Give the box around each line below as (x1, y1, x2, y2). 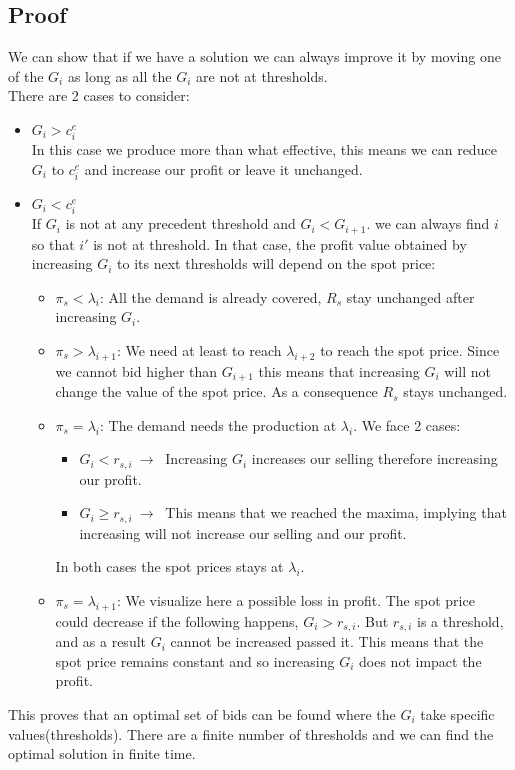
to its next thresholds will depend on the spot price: (117, 253, 436, 274)
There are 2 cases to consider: (8, 85, 190, 106)
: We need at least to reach (116, 339, 282, 360)
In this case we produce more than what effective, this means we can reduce (31, 139, 497, 160)
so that (31, 233, 75, 254)
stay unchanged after (346, 286, 475, 307)
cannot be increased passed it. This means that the (170, 631, 484, 652)
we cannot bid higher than (55, 360, 218, 381)
